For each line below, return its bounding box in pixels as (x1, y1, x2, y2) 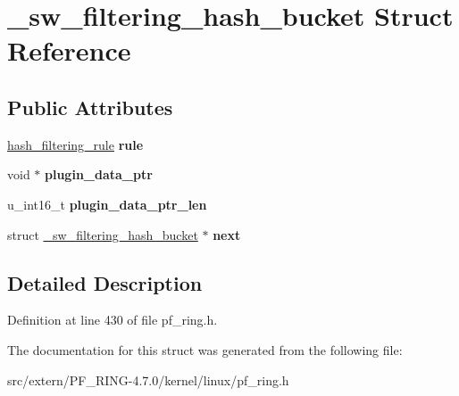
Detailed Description (7, 268, 203, 296)
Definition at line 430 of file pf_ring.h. (7, 310, 218, 329)
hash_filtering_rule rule (7, 135, 144, 153)
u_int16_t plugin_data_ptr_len (7, 194, 207, 213)
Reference (7, 32, 131, 69)
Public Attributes (7, 93, 173, 120)
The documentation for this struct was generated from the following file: (7, 340, 403, 359)
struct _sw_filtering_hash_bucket (7, 225, 198, 243)
